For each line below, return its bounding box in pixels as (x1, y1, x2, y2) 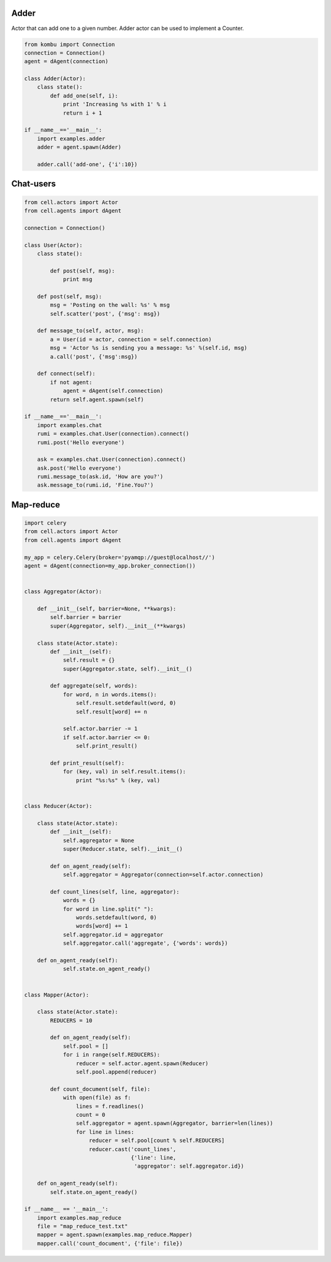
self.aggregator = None (63, 837, 135, 844)
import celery (24, 520, 67, 526)
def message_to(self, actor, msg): (37, 327, 144, 334)
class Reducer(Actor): (24, 802, 93, 809)
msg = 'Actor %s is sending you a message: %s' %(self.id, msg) (50, 344, 248, 352)
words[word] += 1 (75, 922, 128, 930)
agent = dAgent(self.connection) (63, 387, 164, 395)
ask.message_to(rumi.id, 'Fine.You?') (37, 482, 154, 488)
